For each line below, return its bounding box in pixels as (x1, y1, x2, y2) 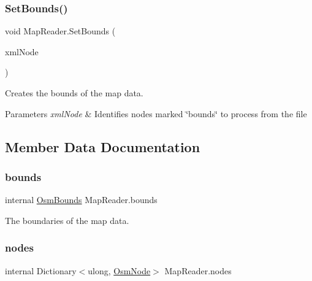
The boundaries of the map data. (5, 214, 129, 226)
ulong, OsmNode (88, 264, 151, 277)
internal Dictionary (5, 264, 77, 277)
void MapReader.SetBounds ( (5, 25, 116, 37)
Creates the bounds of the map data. (5, 87, 143, 99)
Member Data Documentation (5, 137, 200, 156)
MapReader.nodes (164, 264, 232, 277)
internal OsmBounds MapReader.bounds (5, 193, 158, 206)
